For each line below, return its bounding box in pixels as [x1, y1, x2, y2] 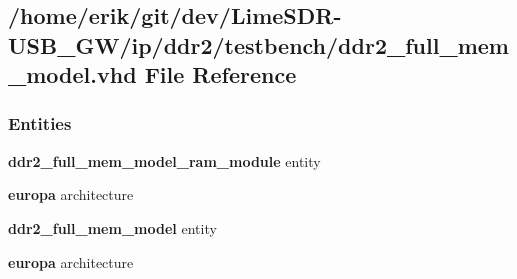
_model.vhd [8, 59, 137, 90]
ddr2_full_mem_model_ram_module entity [8, 150, 321, 171]
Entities [8, 111, 72, 136]
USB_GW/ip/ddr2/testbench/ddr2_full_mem [8, 29, 509, 60]
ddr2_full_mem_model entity [8, 217, 217, 238]
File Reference [144, 59, 297, 90]
